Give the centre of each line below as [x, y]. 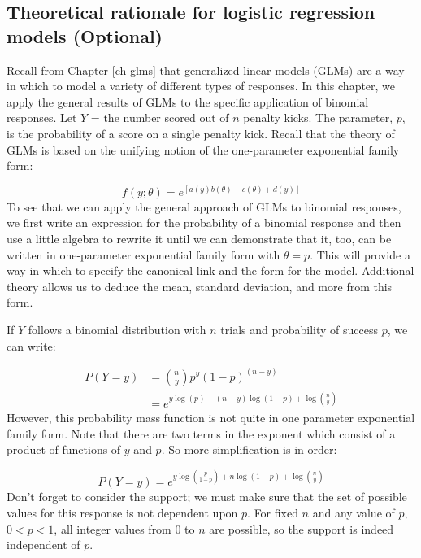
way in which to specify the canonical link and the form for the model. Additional [210, 270]
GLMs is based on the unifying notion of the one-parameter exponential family [203, 149]
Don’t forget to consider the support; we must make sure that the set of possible [207, 497]
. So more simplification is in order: [249, 449]
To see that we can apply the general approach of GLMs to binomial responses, [204, 206]
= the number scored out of [160, 118]
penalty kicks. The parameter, [318, 118]
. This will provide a [360, 254]
